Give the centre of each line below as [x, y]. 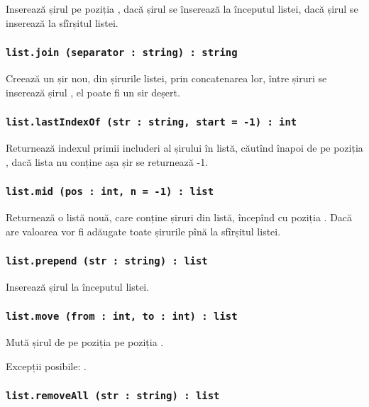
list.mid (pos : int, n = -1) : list [110, 192]
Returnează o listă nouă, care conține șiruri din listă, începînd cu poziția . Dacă [179, 217]
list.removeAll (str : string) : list [113, 396]
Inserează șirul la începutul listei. [78, 286]
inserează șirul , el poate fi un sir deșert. [93, 92]
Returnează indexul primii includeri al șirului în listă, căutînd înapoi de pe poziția [184, 147]
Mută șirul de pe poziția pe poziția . [85, 342]
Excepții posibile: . [46, 366]
